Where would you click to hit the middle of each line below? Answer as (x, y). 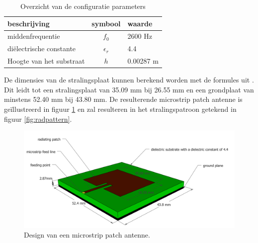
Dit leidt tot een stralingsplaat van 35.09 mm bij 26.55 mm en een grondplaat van (129, 89)
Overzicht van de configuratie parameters (83, 6)
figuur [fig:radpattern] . (38, 119)
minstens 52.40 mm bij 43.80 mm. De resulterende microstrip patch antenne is (123, 99)
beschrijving (29, 23)
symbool (106, 23)
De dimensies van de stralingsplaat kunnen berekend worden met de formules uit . (129, 80)
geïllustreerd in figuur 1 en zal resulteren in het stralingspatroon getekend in (120, 109)
